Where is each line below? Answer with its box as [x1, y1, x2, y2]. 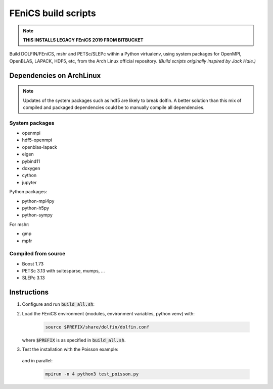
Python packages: [9, 189, 48, 195]
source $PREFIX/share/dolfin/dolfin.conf [45, 324, 150, 330]
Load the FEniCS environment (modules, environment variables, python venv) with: [22, 310, 195, 316]
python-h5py [22, 205, 50, 211]
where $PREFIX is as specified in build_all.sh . [22, 337, 126, 343]
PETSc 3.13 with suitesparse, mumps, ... [22, 268, 105, 274]
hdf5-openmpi [22, 137, 53, 143]
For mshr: [9, 221, 30, 227]
